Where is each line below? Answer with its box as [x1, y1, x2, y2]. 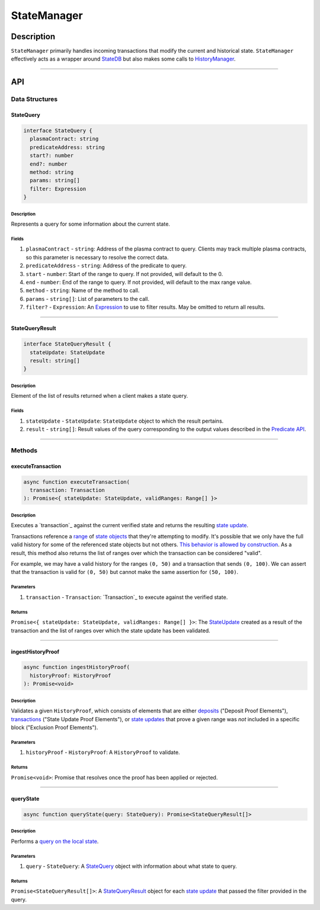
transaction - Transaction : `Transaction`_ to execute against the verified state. [25, 594, 228, 601]
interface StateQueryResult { [23, 341, 111, 347]
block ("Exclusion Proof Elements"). [11, 724, 98, 731]
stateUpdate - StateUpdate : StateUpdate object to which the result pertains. [25, 417, 224, 424]
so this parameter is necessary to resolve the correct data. [25, 253, 169, 261]
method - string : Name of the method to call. [25, 287, 140, 294]
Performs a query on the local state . [11, 838, 99, 845]
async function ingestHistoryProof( [23, 664, 130, 671]
